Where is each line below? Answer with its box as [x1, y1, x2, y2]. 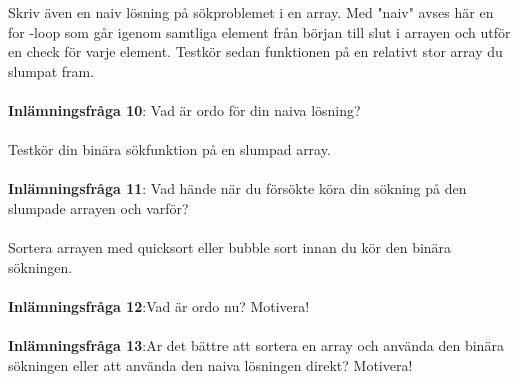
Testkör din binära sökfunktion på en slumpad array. [8, 139, 331, 160]
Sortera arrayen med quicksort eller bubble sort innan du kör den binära [8, 237, 452, 258]
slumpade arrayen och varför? [8, 197, 189, 218]
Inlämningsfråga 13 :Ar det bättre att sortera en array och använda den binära [8, 335, 504, 356]
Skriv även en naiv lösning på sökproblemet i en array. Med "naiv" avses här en [8, 2, 494, 22]
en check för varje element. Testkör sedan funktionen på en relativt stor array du [8, 41, 503, 62]
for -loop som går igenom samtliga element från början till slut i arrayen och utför [8, 21, 511, 42]
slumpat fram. [8, 60, 95, 81]
